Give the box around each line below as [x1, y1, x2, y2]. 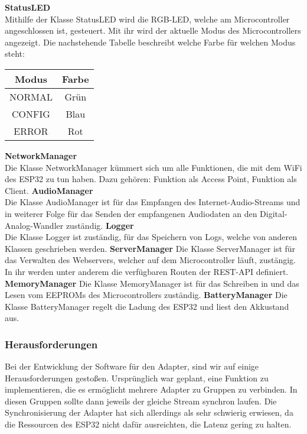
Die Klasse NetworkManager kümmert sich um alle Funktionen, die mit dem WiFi [5, 161, 302, 173]
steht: [5, 47, 25, 60]
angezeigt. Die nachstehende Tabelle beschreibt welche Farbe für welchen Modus [5, 35, 296, 48]
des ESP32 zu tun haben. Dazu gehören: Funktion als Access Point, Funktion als [5, 173, 297, 185]
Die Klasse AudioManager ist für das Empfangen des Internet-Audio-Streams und [5, 196, 301, 208]
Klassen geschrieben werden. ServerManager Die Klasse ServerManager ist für [5, 242, 296, 254]
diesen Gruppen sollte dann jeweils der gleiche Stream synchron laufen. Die [5, 394, 277, 407]
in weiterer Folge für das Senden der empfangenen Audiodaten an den [5, 207, 257, 219]
